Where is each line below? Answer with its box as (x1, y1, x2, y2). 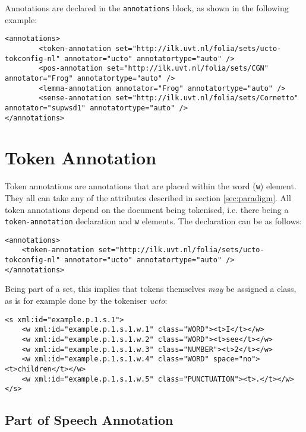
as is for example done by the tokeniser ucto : (5, 294, 168, 306)
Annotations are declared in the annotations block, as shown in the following (5, 2, 289, 14)
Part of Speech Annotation (5, 411, 173, 429)
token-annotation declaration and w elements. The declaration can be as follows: (5, 215, 302, 227)
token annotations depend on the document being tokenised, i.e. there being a (5, 203, 289, 215)
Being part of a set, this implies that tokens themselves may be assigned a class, (5, 282, 296, 295)
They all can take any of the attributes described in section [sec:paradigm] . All (5, 191, 291, 204)
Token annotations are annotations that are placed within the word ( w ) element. (5, 180, 296, 192)
